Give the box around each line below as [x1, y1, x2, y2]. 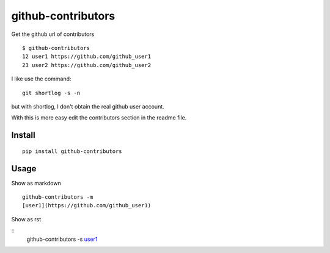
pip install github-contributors [22, 148, 122, 155]
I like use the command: [11, 75, 71, 82]
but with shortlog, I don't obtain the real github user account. [11, 102, 164, 110]
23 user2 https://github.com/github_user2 [22, 62, 152, 68]
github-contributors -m [22, 193, 94, 201]
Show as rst [11, 215, 42, 223]
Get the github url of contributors [11, 30, 95, 38]
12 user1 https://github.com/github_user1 [22, 53, 152, 60]
